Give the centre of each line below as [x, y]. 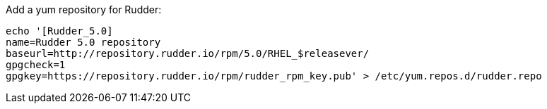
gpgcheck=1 [36, 65]
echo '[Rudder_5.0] [59, 31]
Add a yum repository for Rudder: [84, 9]
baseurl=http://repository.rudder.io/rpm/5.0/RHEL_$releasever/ [188, 53]
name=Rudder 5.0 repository [83, 42]
